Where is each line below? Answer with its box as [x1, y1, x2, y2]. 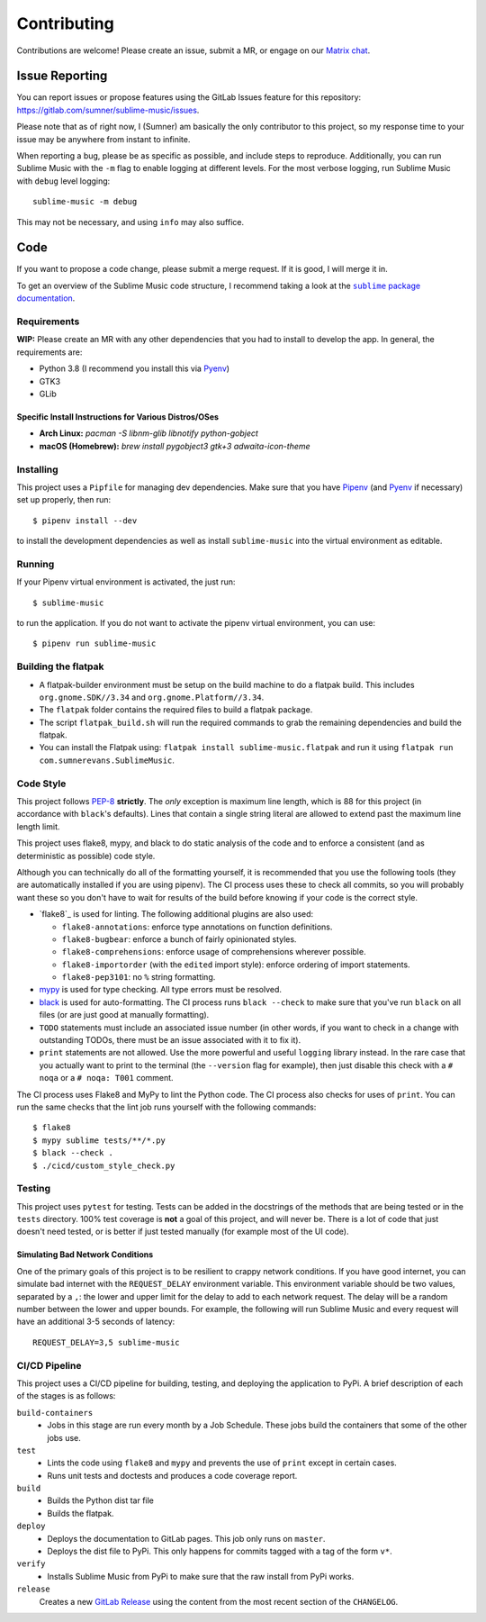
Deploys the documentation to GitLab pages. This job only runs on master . [47, 1533, 326, 1544]
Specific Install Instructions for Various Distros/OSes [16, 411, 220, 422]
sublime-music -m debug [32, 196, 138, 207]
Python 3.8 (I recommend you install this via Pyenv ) [39, 363, 229, 374]
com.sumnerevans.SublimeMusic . [39, 755, 175, 766]
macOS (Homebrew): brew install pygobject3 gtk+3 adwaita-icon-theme [39, 440, 310, 451]
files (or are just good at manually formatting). [39, 1010, 210, 1020]
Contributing [16, 14, 114, 33]
